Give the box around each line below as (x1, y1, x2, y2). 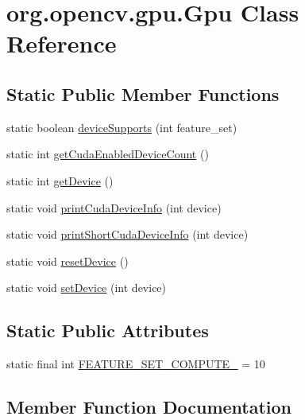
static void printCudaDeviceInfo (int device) (6, 199, 222, 216)
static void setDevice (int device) (6, 279, 167, 296)
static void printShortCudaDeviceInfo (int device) (6, 226, 249, 243)
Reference (6, 27, 117, 60)
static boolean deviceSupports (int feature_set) (6, 119, 237, 135)
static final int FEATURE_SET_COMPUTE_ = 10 (6, 356, 265, 372)
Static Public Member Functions (6, 81, 280, 106)
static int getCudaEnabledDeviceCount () (6, 146, 209, 162)
